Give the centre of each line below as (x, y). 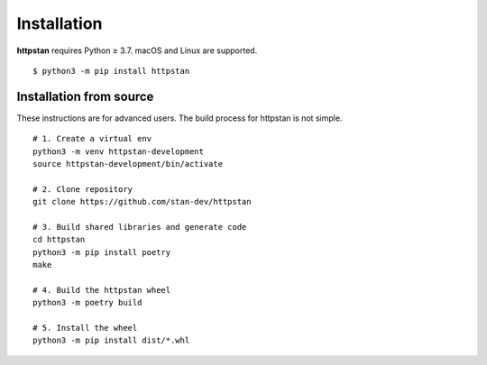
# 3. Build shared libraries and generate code (140, 227)
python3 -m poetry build (87, 303)
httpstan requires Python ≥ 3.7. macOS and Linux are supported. (137, 50)
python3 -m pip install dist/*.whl (111, 341)
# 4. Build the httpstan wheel (102, 290)
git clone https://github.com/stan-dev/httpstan (142, 202)
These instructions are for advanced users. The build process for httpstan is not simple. (179, 118)
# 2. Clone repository (83, 189)
